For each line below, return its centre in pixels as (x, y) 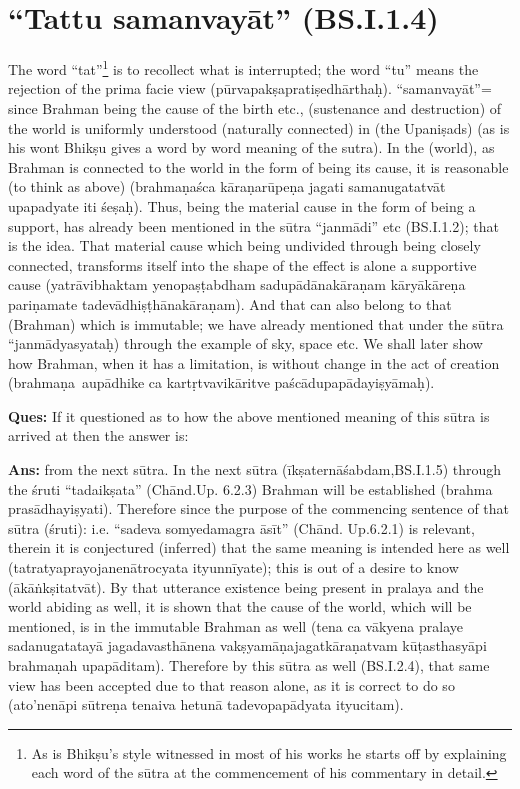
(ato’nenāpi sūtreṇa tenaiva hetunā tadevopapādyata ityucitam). (206, 704)
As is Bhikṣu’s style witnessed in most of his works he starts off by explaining (269, 752)
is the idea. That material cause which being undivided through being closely (244, 245)
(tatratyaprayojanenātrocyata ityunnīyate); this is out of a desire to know (233, 567)
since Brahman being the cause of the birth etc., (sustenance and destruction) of (255, 107)
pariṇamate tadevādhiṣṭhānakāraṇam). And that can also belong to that (230, 303)
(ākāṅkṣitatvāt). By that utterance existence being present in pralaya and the (246, 586)
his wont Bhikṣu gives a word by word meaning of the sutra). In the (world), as (251, 147)
